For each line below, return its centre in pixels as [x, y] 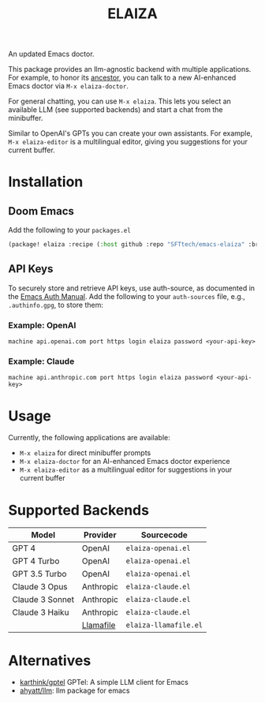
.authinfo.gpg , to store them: [56, 305]
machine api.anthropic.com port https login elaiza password [111, 378]
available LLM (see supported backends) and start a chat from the [116, 110]
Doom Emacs [41, 211]
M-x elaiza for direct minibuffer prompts [85, 453]
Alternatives [50, 660]
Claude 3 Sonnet [43, 600]
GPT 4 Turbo [36, 561]
